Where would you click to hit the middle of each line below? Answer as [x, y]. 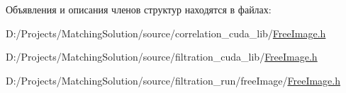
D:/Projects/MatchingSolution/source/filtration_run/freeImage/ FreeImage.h [173, 80]
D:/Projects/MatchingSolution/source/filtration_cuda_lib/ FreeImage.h [162, 57]
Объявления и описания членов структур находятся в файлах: [139, 9]
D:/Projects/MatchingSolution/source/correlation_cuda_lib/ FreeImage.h [166, 33]
